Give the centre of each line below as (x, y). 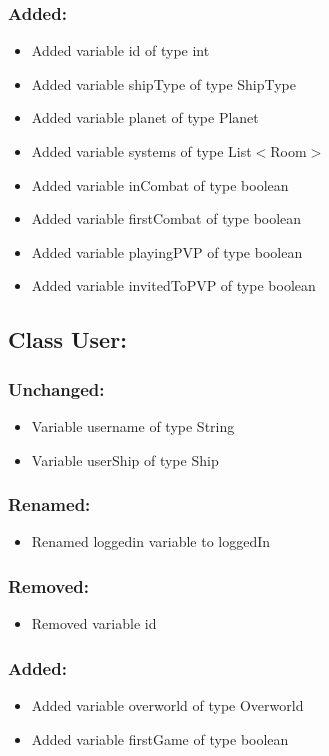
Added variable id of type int (120, 50)
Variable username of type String (133, 425)
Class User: (67, 339)
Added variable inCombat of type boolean (160, 184)
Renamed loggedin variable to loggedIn (151, 541)
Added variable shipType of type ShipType (164, 83)
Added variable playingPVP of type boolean (167, 251)
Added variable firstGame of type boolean (160, 738)
